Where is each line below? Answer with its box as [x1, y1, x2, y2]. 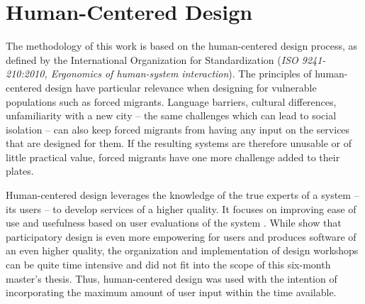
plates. [6, 163, 34, 178]
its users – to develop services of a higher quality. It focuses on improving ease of [6, 201, 356, 216]
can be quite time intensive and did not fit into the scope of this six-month [6, 257, 331, 272]
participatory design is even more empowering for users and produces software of [6, 229, 356, 244]
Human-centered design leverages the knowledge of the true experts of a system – [6, 188, 359, 202]
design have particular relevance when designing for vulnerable [45, 80, 317, 94]
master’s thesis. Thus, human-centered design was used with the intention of [6, 271, 337, 286]
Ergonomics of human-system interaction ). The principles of [50, 66, 312, 81]
